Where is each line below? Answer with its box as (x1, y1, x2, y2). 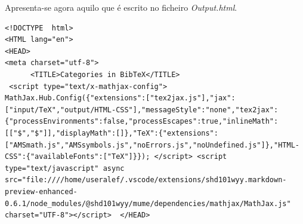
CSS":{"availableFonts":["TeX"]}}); (5, 152, 150, 161)
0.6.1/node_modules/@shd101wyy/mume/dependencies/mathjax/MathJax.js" (5, 199, 291, 208)
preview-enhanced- (5, 187, 78, 196)
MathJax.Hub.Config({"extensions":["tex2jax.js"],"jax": (5, 94, 236, 103)
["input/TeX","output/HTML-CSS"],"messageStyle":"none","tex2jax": (5, 105, 279, 114)
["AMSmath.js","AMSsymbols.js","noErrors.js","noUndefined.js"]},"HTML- (5, 140, 299, 149)
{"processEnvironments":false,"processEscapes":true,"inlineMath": (5, 117, 279, 126)
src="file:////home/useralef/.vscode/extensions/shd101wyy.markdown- (5, 176, 287, 185)
